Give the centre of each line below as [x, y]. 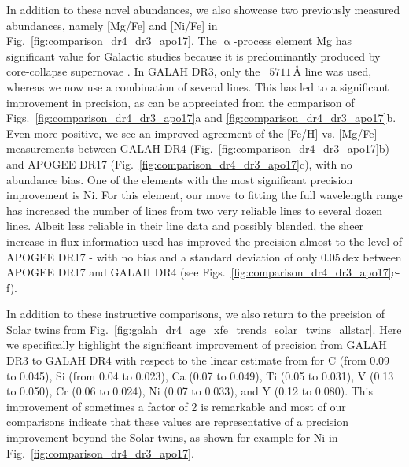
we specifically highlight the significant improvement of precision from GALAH [197, 345]
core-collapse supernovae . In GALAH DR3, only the [133, 71]
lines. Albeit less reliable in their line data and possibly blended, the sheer [185, 226]
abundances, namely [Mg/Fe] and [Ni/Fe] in [112, 25]
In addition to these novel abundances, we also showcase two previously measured [203, 9]
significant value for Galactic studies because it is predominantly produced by [193, 56]
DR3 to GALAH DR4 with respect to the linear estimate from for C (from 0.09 [198, 360]
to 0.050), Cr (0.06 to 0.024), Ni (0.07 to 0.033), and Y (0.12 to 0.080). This [190, 391]
